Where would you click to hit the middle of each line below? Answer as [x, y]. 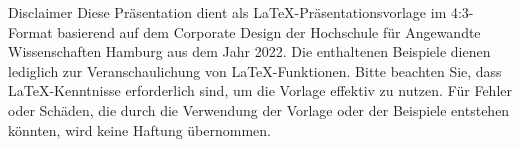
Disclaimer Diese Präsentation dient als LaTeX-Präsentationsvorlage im [227, 12]
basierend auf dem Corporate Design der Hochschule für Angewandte [269, 31]
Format [30, 31]
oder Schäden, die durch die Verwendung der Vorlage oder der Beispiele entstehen [259, 109]
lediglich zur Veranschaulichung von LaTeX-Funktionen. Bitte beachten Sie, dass [255, 70]
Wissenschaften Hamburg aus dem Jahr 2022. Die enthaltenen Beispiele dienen [249, 51]
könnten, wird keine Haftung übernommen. [140, 129]
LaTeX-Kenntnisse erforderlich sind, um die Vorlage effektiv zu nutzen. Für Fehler [260, 90]
